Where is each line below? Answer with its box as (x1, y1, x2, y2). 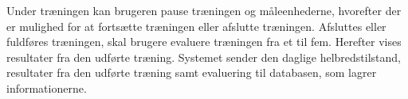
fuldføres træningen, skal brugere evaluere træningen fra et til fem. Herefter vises (6, 33, 402, 50)
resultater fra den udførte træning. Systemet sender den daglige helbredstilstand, (6, 48, 401, 65)
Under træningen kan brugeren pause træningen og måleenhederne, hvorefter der (6, 2, 402, 18)
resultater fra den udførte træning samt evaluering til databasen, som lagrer (6, 64, 377, 81)
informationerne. (6, 79, 87, 96)
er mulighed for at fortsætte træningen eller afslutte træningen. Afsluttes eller (6, 17, 386, 34)
